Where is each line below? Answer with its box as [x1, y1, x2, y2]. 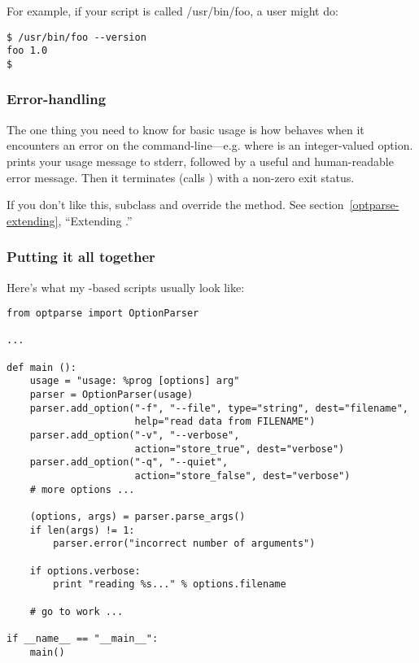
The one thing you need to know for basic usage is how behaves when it [7, 120, 364, 137]
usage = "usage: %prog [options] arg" [29, 375, 240, 387]
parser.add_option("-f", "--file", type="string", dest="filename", [29, 402, 408, 414]
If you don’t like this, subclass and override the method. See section [7, 196, 344, 213]
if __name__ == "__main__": [7, 632, 159, 644]
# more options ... [29, 483, 135, 495]
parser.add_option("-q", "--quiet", [29, 456, 229, 469]
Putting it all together [7, 246, 155, 267]
